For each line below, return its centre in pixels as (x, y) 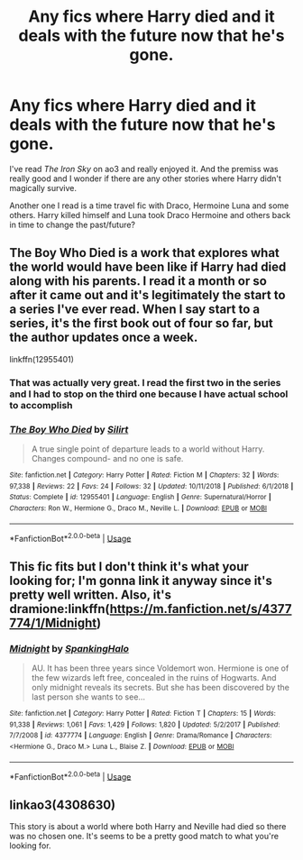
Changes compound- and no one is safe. (107, 458)
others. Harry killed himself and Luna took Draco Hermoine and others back (150, 215)
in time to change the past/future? (73, 224)
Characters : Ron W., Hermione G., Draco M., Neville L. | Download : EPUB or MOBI (138, 508)
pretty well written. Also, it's (90, 595)
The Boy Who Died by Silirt (69, 429)
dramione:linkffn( (60, 609)
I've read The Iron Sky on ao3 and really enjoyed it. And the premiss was (144, 169)
